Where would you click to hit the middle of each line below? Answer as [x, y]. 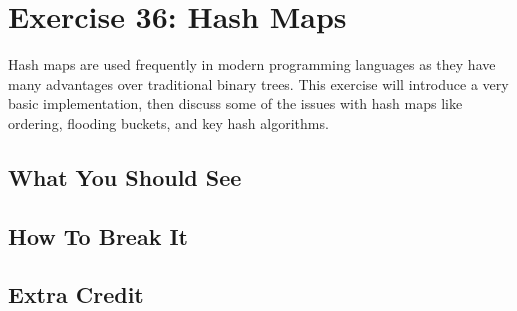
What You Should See [125, 176]
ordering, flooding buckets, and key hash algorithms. [168, 122]
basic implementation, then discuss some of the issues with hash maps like [235, 103]
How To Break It [98, 235]
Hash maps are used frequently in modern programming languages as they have [252, 64]
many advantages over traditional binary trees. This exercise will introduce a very [258, 83]
